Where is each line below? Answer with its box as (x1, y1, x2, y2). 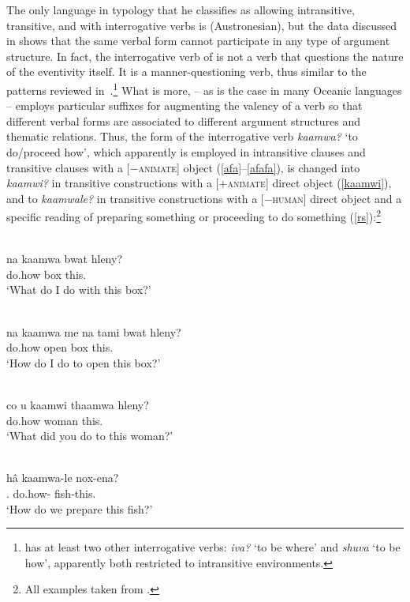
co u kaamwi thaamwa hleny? (6, 396, 149, 412)
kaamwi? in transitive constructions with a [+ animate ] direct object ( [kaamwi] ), (6, 175, 392, 191)
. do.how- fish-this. (6, 484, 96, 501)
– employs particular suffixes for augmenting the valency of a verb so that (6, 97, 363, 114)
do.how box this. (6, 265, 87, 282)
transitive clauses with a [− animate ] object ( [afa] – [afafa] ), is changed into (6, 159, 360, 175)
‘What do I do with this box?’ (6, 281, 151, 298)
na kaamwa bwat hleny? (6, 250, 122, 267)
